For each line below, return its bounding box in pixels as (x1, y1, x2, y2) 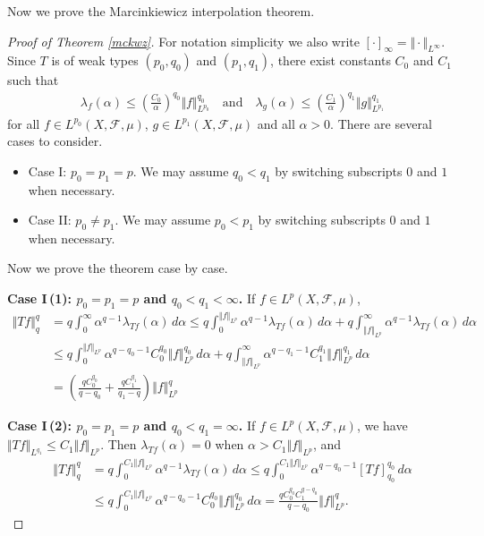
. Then (100, 435, 137, 454)
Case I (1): (7, 289, 72, 308)
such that (7, 71, 59, 89)
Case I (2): (7, 416, 72, 435)
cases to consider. (7, 132, 103, 150)
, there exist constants (270, 51, 391, 70)
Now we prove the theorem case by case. (7, 259, 228, 277)
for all (7, 114, 40, 132)
